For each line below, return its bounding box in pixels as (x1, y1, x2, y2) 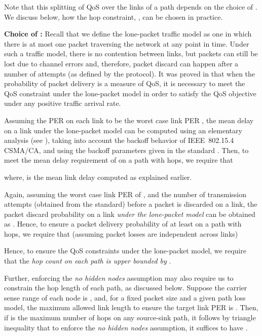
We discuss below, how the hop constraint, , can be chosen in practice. (4, 11, 223, 22)
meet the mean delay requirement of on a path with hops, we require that (4, 155, 233, 165)
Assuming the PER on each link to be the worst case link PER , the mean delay (4, 115, 254, 125)
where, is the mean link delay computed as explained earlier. (4, 171, 192, 182)
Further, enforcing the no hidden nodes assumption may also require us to (4, 272, 234, 283)
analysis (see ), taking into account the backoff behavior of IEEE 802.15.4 (4, 135, 234, 145)
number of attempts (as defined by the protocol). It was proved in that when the (4, 68, 255, 79)
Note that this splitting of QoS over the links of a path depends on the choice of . (4, 2, 257, 12)
